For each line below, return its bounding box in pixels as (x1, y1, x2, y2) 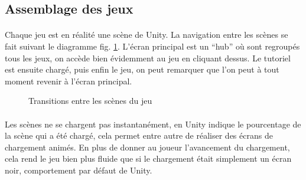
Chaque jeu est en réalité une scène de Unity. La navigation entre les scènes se (5, 28, 288, 41)
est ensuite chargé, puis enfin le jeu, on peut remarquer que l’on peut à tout (5, 63, 279, 76)
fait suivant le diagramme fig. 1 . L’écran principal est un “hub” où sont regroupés (5, 40, 300, 52)
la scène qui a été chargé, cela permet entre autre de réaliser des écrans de (5, 129, 273, 142)
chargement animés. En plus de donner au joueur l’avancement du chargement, (5, 140, 290, 153)
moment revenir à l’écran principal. (5, 74, 132, 87)
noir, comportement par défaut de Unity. (5, 163, 152, 176)
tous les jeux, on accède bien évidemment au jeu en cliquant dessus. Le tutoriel (5, 51, 291, 64)
